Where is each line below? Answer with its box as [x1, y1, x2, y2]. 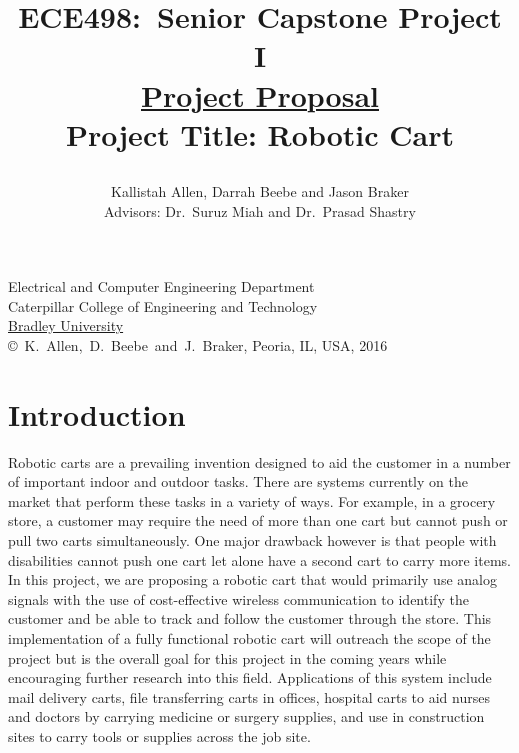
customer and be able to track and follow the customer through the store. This [8, 608, 492, 629]
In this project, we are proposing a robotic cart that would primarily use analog [8, 569, 497, 590]
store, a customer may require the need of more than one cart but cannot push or [8, 510, 508, 531]
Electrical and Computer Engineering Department [8, 276, 315, 297]
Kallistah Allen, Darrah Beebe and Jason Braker [111, 180, 409, 201]
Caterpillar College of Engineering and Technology [8, 295, 318, 316]
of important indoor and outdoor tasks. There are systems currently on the [8, 471, 468, 492]
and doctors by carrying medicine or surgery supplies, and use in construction [8, 706, 485, 727]
